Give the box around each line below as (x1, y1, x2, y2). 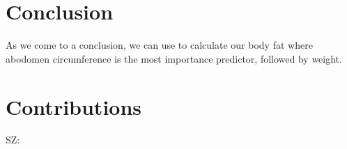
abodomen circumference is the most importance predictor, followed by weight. (6, 51, 342, 65)
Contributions (6, 92, 142, 120)
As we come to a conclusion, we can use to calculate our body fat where (6, 38, 313, 52)
